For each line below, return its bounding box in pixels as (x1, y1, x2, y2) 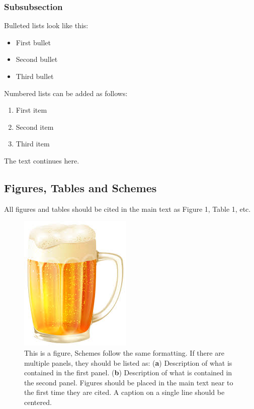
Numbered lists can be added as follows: (4, 88, 128, 98)
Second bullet (16, 54, 58, 64)
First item (16, 105, 47, 115)
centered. (24, 396, 52, 407)
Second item (16, 121, 54, 132)
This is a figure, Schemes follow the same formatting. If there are (24, 347, 224, 358)
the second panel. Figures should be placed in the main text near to (24, 377, 233, 387)
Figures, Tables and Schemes (4, 180, 157, 195)
